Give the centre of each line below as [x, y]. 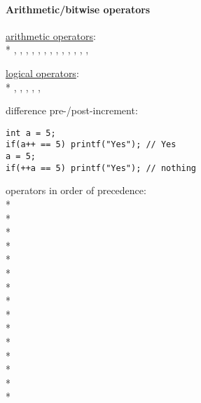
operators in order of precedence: [76, 190]
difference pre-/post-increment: [72, 110]
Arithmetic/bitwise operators [78, 9]
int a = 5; [31, 133]
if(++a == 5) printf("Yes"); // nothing [101, 168]
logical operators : [42, 73]
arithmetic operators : [51, 35]
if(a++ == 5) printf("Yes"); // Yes [91, 145]
